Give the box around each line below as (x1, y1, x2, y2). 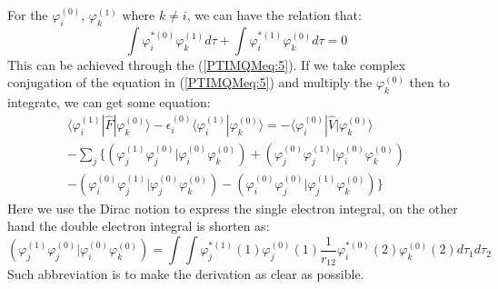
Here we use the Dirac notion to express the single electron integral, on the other (7, 198, 458, 217)
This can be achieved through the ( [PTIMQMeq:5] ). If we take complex (7, 55, 406, 74)
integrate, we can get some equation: (7, 93, 211, 112)
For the (7, 5, 48, 24)
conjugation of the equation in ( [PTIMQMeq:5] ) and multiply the (7, 73, 373, 92)
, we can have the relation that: (186, 5, 362, 24)
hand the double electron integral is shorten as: (7, 216, 270, 235)
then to (409, 73, 450, 92)
